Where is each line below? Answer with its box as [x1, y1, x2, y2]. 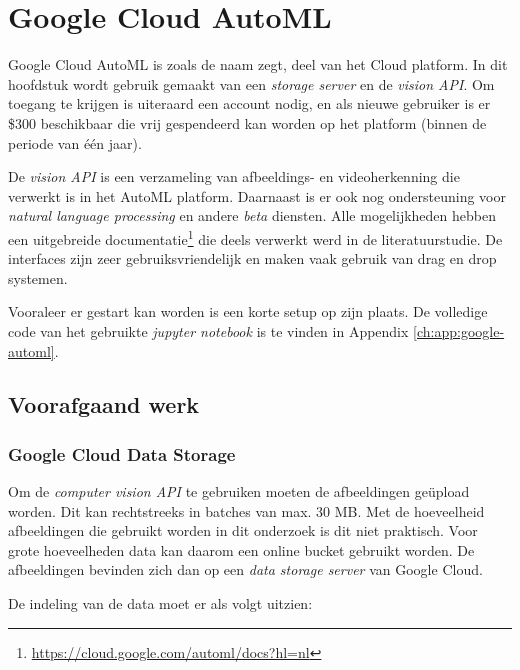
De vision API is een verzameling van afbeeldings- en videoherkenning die [8, 166, 460, 187]
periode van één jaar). [8, 132, 142, 153]
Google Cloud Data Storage [8, 441, 236, 466]
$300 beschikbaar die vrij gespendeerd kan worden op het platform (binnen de [8, 112, 487, 133]
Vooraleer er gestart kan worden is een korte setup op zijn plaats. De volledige [8, 301, 488, 322]
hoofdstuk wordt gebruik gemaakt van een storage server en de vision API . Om [8, 73, 495, 94]
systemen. [8, 267, 68, 288]
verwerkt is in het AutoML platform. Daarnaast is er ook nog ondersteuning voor [8, 185, 506, 206]
